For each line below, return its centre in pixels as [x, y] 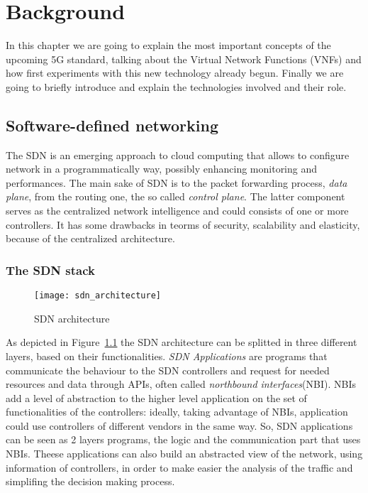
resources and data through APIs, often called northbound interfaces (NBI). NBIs [181, 384]
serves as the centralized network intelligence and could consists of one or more [177, 211]
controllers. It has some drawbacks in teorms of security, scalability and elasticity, [183, 224]
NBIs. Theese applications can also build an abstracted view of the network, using [184, 454]
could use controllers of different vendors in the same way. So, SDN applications [179, 425]
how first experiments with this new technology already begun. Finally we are [175, 73]
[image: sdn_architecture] [97, 296]
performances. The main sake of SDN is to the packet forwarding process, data [177, 182]
